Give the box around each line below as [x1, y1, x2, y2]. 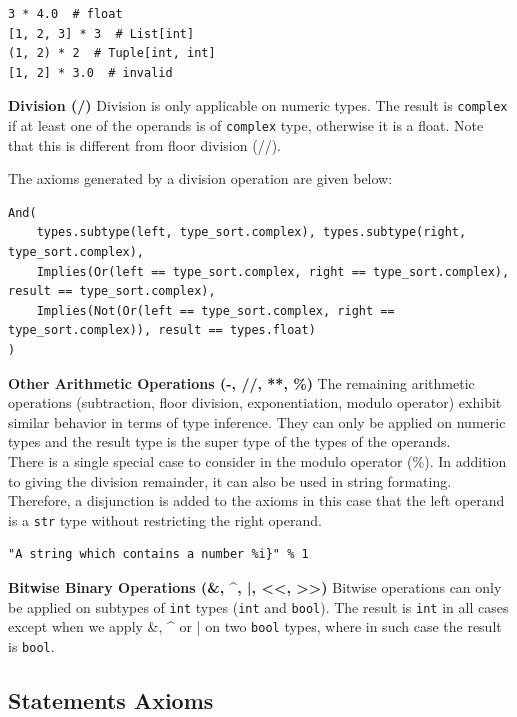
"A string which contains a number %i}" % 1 [8, 547, 309, 562]
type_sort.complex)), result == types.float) [8, 323, 316, 338]
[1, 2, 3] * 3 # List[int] [8, 26, 195, 41]
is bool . [8, 635, 55, 656]
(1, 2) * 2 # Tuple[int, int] [8, 46, 216, 61]
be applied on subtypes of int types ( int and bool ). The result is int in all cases [8, 596, 509, 617]
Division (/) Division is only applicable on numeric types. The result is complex [8, 95, 508, 116]
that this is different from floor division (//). [8, 134, 281, 155]
